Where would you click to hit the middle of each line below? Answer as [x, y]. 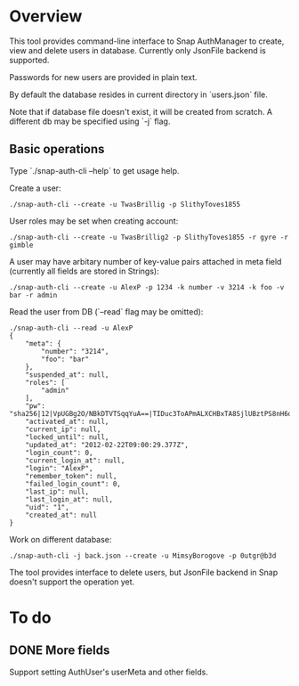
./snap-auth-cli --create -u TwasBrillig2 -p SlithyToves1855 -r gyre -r [149, 237]
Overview [46, 16]
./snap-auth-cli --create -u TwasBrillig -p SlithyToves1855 [125, 204]
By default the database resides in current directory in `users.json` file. [139, 94]
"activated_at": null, [67, 421]
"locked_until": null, [67, 437]
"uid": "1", [47, 507]
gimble [21, 245]
